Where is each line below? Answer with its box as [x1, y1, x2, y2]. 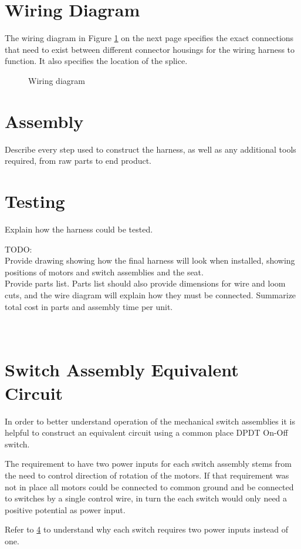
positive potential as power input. [5, 503, 126, 516]
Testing [5, 189, 65, 213]
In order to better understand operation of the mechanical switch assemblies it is [5, 415, 295, 427]
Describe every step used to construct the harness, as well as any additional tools [5, 143, 296, 155]
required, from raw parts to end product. [5, 154, 152, 167]
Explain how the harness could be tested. [5, 223, 153, 235]
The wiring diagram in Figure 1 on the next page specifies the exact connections [5, 32, 294, 44]
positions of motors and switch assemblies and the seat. [5, 265, 204, 278]
